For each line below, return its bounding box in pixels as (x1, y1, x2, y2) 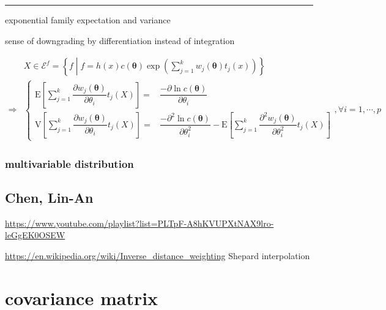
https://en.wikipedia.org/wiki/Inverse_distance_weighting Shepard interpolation (5, 249, 310, 262)
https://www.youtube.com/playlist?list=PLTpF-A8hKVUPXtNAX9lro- (5, 216, 274, 229)
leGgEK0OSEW (5, 229, 65, 241)
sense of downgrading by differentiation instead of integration (5, 34, 235, 47)
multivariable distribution (5, 156, 134, 171)
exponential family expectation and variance (5, 13, 171, 26)
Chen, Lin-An (5, 187, 94, 206)
